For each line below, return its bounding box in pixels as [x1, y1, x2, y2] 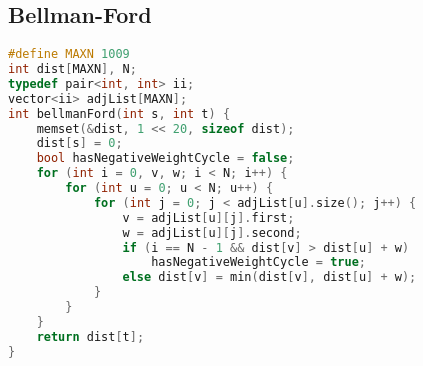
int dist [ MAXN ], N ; [8, 62, 137, 77]
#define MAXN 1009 [8, 47, 130, 62]
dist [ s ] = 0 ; [36, 136, 123, 151]
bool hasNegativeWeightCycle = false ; [36, 151, 295, 166]
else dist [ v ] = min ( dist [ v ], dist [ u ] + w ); [122, 270, 417, 285]
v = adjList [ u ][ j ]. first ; [122, 210, 295, 225]
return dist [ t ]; [36, 329, 145, 344]
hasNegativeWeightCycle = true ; [151, 255, 366, 270]
